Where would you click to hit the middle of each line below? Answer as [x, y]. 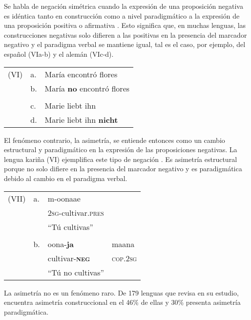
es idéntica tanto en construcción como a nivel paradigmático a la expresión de [122, 15]
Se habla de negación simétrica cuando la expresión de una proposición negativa [124, 6]
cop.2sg [125, 258]
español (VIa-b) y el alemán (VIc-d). [59, 54]
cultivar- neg [69, 258]
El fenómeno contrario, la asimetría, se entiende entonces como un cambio [115, 140]
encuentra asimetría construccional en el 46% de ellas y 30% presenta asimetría [122, 302]
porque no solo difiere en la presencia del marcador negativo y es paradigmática [123, 169]
